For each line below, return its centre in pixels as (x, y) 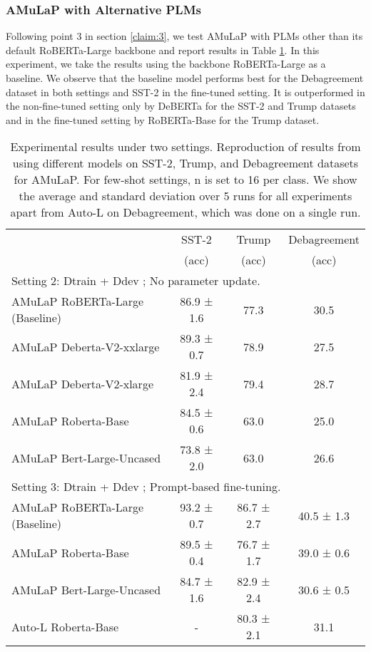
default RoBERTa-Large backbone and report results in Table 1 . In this (163, 50)
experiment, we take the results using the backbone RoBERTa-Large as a (166, 64)
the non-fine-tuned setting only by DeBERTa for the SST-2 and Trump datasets (181, 106)
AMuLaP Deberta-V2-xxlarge (86, 346)
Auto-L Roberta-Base (65, 626)
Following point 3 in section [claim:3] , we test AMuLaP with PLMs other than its (184, 36)
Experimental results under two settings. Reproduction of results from (185, 147)
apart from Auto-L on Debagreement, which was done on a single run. (185, 212)
